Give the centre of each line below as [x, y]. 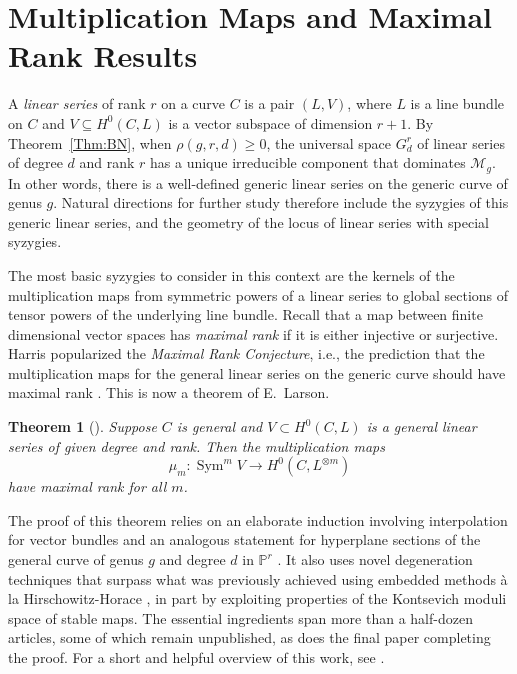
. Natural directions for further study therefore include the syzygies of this [281, 202]
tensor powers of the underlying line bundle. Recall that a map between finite [245, 314]
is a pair [269, 103]
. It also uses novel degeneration [375, 559]
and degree [192, 559]
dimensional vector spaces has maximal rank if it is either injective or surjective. [253, 333]
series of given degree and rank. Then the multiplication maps [196, 445]
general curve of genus [76, 559]
